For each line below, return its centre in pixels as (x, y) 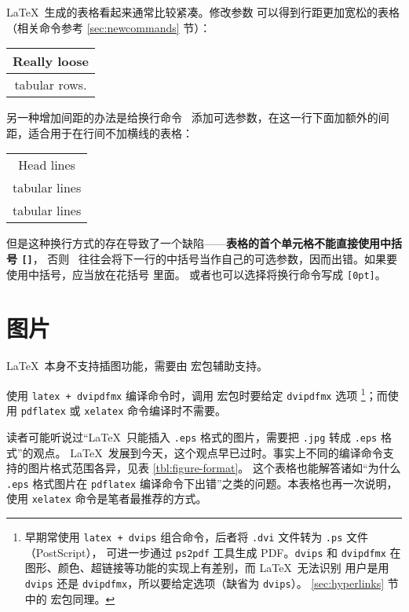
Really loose (51, 61)
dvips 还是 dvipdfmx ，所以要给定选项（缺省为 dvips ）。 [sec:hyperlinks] (204, 583)
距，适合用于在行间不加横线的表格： (100, 132)
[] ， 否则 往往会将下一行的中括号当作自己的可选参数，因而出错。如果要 (210, 258)
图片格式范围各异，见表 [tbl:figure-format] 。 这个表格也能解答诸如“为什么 (214, 468)
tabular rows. (51, 85)
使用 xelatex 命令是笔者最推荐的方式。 (107, 498)
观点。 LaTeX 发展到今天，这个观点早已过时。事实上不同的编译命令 (208, 452)
